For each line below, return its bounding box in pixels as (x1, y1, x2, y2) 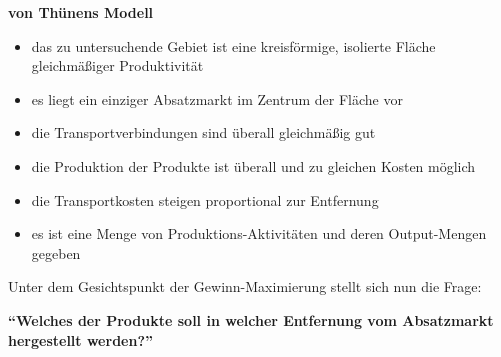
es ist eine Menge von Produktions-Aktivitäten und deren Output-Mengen (31, 223, 487, 244)
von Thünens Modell (8, 2, 154, 22)
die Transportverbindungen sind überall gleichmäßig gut (31, 122, 376, 143)
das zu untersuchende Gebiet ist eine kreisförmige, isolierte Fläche (31, 35, 436, 56)
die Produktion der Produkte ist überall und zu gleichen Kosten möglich (31, 155, 476, 176)
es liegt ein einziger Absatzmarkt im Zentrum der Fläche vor (31, 88, 403, 109)
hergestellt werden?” (8, 329, 153, 350)
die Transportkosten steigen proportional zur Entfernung (31, 189, 379, 210)
